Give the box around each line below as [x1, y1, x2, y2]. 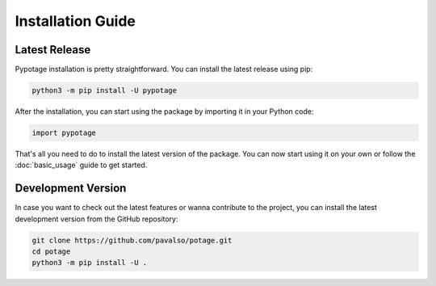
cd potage [31, 247, 71, 256]
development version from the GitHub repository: [15, 214, 178, 224]
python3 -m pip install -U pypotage [31, 86, 178, 95]
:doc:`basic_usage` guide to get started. [15, 160, 148, 170]
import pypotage [31, 128, 97, 137]
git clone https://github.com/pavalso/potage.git [31, 235, 233, 245]
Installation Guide [15, 12, 136, 30]
